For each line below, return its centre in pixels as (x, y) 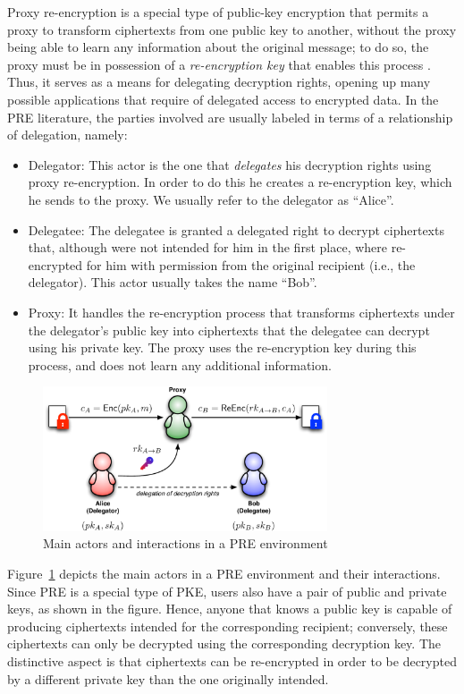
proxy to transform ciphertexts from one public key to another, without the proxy (232, 29)
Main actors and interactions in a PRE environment (186, 543)
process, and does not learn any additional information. (180, 364)
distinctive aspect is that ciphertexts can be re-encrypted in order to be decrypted (232, 660)
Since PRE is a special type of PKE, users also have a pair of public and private (227, 591)
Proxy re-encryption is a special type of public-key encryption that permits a (218, 12)
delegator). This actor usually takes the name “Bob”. (173, 282)
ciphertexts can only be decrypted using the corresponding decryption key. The (224, 643)
